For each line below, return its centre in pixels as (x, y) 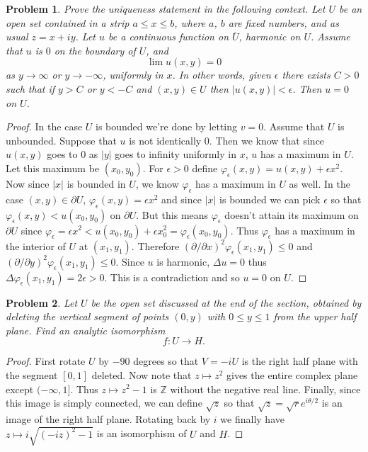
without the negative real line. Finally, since (265, 389)
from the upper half (315, 316)
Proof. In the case (44, 126)
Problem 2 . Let (42, 302)
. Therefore (155, 245)
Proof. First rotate (46, 361)
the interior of (36, 245)
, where (190, 22)
